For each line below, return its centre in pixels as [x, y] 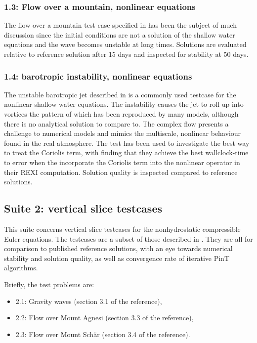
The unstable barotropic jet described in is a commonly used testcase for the [120, 94]
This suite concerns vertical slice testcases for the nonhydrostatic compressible [122, 229]
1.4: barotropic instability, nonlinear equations [98, 76]
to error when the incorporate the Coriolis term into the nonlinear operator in [122, 162]
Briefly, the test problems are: [49, 284]
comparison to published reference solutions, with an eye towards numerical [118, 248]
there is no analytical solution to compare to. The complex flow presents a [116, 123]
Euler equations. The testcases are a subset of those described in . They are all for [128, 238]
